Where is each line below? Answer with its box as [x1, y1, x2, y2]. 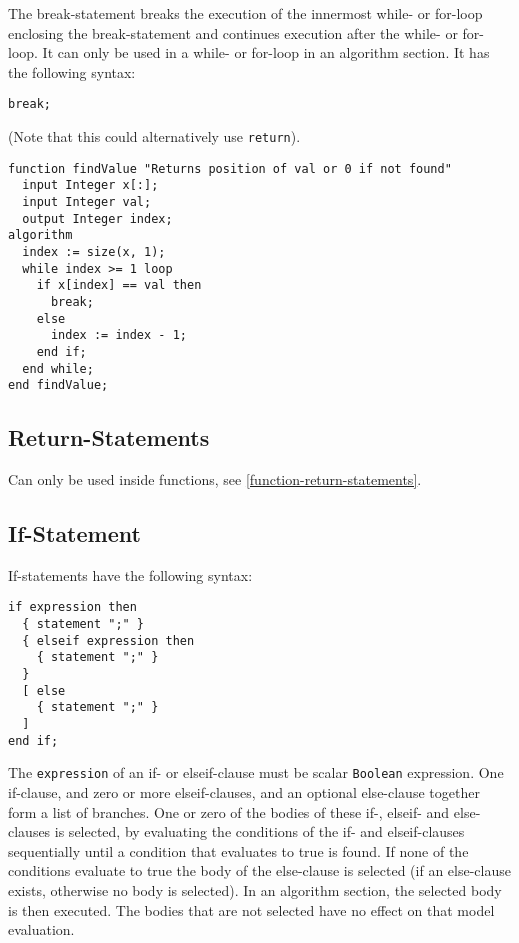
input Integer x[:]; [22, 178, 159, 193]
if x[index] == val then [36, 278, 202, 293]
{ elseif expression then [22, 633, 195, 648]
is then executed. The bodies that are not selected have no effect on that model [8, 899, 495, 920]
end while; [22, 361, 94, 376]
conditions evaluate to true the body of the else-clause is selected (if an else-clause [8, 860, 511, 881]
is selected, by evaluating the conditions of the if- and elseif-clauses [54, 821, 465, 842]
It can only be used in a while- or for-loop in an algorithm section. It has [42, 42, 490, 63]
